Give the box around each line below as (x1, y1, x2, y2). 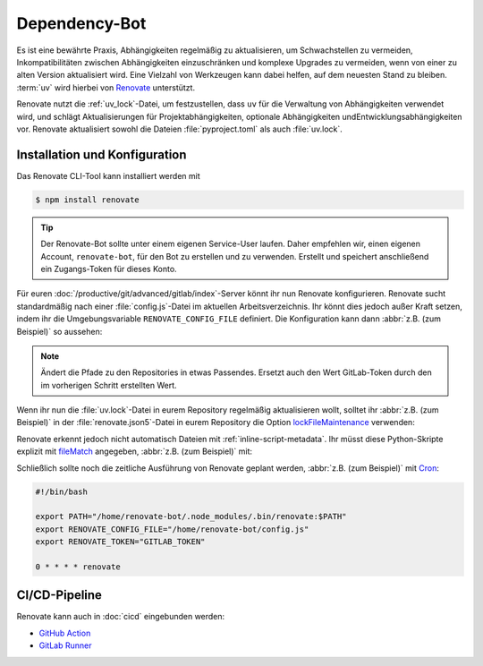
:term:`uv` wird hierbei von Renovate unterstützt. (16, 81, 196, 93)
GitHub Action (38, 628, 91, 638)
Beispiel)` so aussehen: (16, 326, 103, 337)
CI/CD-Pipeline (16, 587, 103, 603)
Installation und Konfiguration (16, 147, 187, 162)
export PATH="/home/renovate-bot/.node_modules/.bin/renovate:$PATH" (35, 511, 347, 522)
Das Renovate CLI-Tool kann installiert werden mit (16, 170, 200, 181)
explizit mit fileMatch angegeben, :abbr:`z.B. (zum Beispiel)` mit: (16, 446, 253, 457)
